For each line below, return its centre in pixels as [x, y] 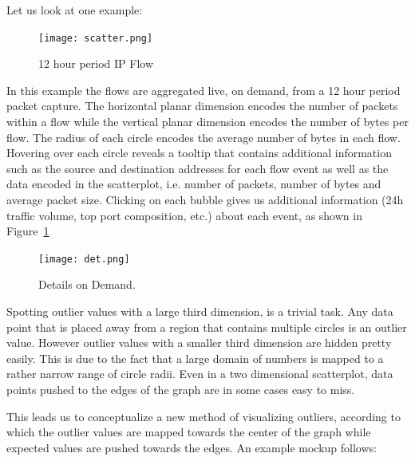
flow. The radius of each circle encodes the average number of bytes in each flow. [204, 137]
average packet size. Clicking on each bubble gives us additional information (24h [205, 199]
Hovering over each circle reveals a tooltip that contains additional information [199, 153]
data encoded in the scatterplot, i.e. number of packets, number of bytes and [194, 184]
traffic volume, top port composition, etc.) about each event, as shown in [184, 215]
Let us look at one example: [75, 10]
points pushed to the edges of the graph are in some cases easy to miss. [181, 389]
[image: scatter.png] [96, 38]
